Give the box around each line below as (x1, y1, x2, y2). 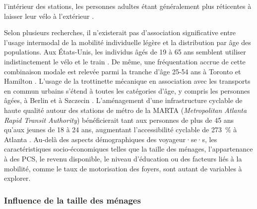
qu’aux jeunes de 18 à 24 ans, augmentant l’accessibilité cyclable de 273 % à (4, 124, 237, 135)
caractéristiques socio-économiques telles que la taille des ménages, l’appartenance (4, 144, 253, 154)
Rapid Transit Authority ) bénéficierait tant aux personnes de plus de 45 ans (4, 114, 234, 125)
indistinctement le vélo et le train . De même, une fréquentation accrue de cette (4, 56, 246, 66)
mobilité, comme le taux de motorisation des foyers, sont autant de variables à (4, 163, 242, 173)
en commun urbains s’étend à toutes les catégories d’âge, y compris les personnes (4, 85, 250, 96)
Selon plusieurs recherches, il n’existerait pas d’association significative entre (4, 27, 236, 38)
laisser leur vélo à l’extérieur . (4, 10, 94, 21)
